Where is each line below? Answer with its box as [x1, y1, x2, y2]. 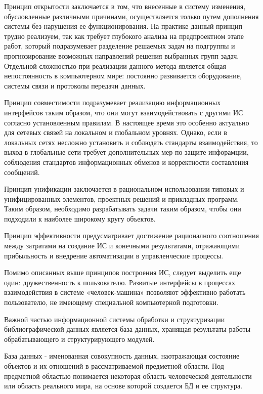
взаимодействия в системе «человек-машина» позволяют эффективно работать [4, 287, 246, 297]
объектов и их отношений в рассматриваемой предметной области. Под [4, 361, 224, 371]
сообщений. [4, 166, 40, 177]
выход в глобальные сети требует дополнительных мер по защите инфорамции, [4, 147, 249, 157]
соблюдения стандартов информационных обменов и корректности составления [4, 156, 249, 167]
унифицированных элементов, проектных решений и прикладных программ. [4, 193, 239, 204]
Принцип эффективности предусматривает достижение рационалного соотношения [4, 230, 259, 241]
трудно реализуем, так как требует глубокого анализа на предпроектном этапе [4, 30, 244, 41]
